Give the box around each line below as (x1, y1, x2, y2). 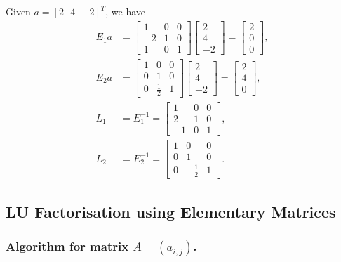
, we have (105, 4, 146, 18)
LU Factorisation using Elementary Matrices (6, 201, 336, 223)
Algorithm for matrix (6, 237, 129, 255)
